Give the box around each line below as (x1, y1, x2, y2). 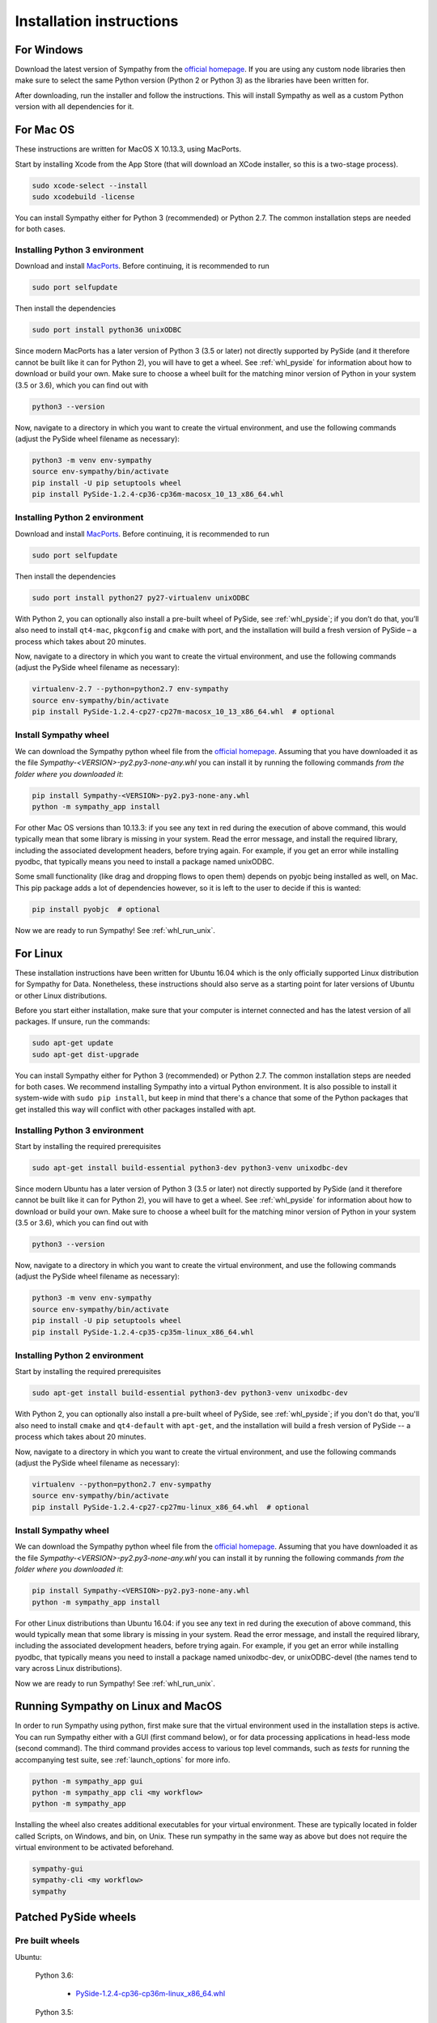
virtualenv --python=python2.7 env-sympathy (32, 1479, 212, 1489)
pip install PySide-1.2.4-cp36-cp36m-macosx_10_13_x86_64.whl (32, 490, 284, 499)
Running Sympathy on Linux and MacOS (15, 1699, 223, 1713)
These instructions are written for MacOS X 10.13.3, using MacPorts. (15, 144, 242, 154)
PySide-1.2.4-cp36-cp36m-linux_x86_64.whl (75, 1989, 226, 1999)
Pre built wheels (15, 1935, 80, 1946)
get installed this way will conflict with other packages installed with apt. (15, 1105, 257, 1114)
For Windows (15, 43, 84, 57)
